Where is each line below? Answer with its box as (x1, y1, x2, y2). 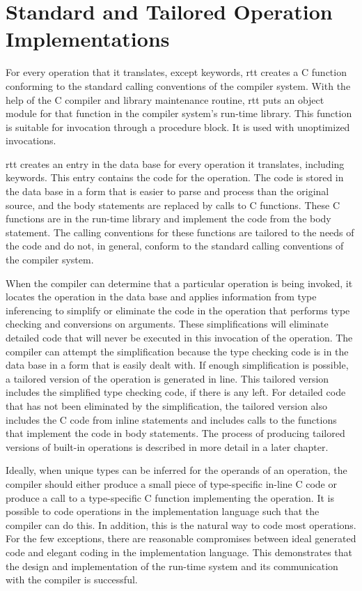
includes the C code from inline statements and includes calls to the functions (6, 412, 337, 427)
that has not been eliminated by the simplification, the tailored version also (6, 398, 328, 413)
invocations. (6, 133, 56, 148)
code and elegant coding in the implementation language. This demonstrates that (6, 544, 353, 559)
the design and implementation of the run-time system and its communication (6, 558, 338, 573)
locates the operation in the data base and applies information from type (6, 289, 317, 304)
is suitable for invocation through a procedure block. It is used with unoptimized (6, 119, 350, 134)
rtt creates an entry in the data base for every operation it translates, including (6, 156, 345, 171)
